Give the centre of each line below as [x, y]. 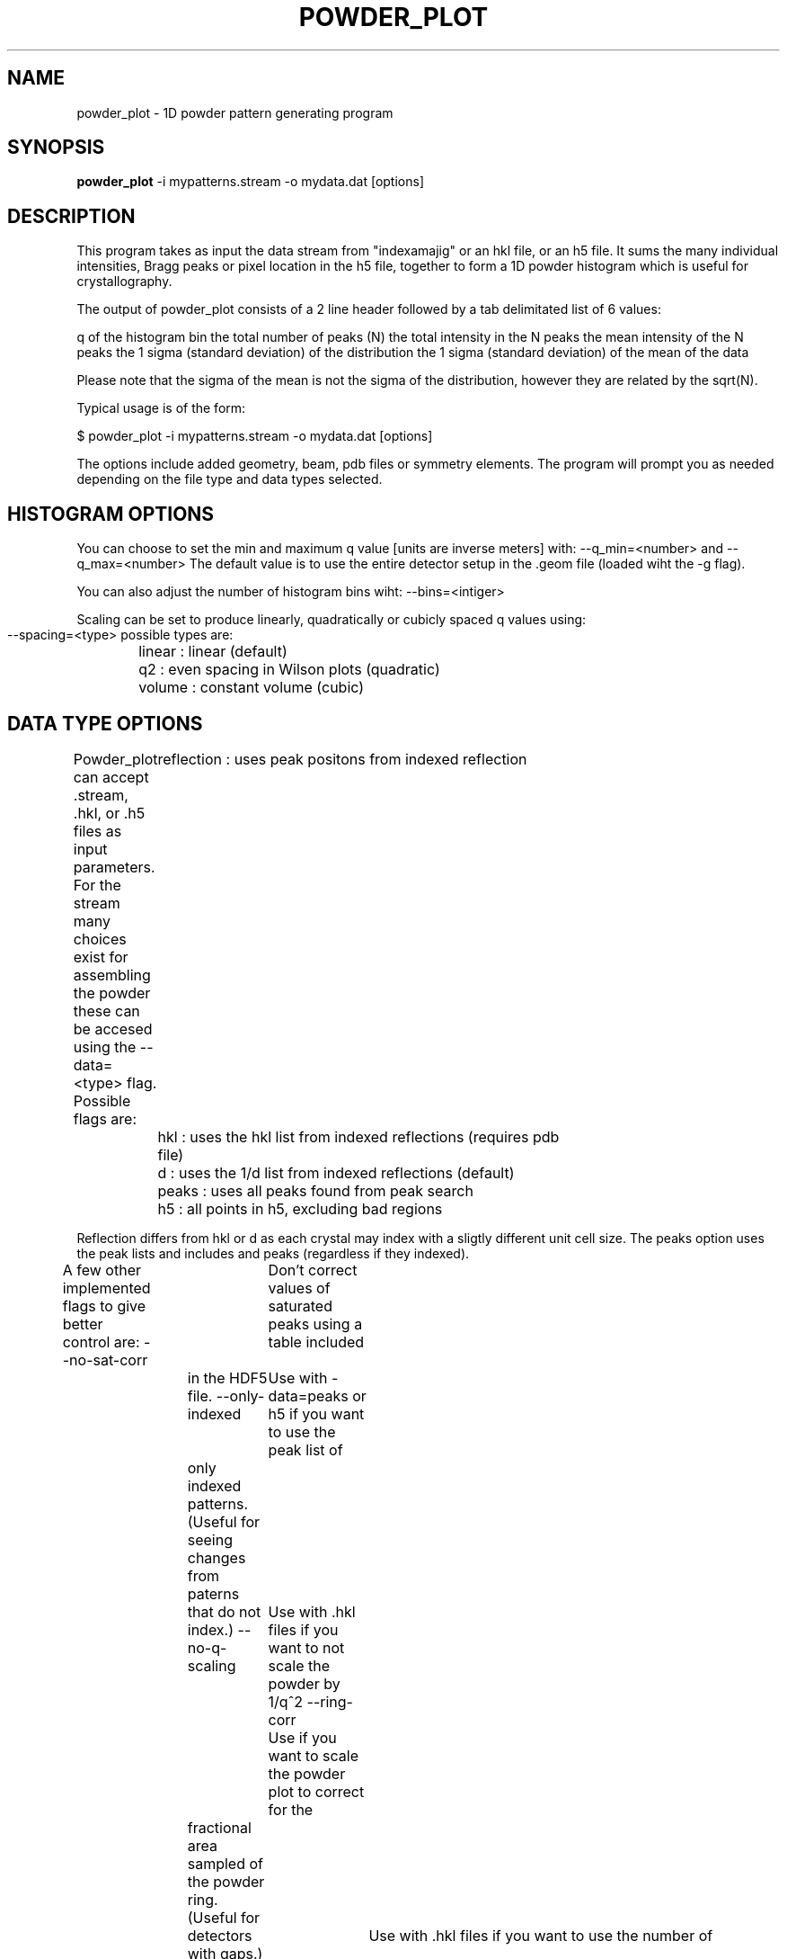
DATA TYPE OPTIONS [105, 723]
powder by [304, 1683]
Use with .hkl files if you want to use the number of [541, 1935]
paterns [213, 1593]
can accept [111, 777]
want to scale [313, 1755]
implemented [106, 1288]
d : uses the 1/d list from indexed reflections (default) [336, 1172]
